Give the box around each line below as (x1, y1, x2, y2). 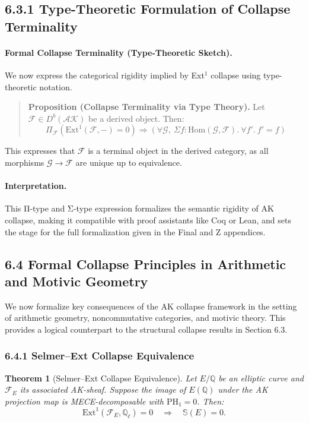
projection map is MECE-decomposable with (5, 394, 164, 407)
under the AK (218, 383, 268, 396)
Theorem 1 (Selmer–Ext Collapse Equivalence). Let (5, 371, 197, 384)
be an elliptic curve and (218, 371, 304, 384)
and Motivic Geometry (5, 272, 148, 290)
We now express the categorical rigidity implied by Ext (5, 68, 205, 81)
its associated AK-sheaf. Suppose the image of (20, 383, 186, 396)
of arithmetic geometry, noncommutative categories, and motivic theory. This (5, 311, 286, 324)
